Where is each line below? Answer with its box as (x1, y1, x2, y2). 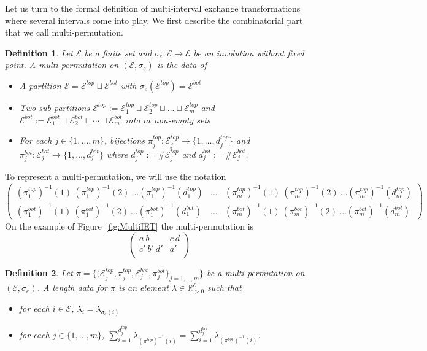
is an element (118, 281, 169, 294)
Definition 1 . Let (5, 46, 73, 59)
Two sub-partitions (19, 101, 90, 114)
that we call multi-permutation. (5, 26, 123, 39)
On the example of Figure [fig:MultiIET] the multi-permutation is (5, 219, 254, 232)
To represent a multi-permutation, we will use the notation (5, 170, 226, 182)
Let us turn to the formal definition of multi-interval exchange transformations (5, 2, 301, 14)
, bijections (104, 134, 145, 147)
